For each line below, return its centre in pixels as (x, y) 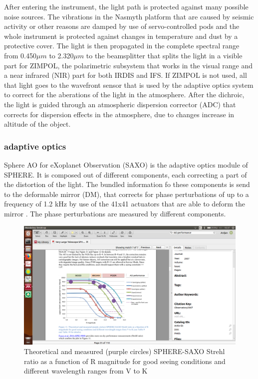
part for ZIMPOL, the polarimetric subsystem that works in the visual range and (129, 65)
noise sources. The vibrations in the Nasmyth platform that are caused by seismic (129, 16)
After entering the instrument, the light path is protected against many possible (126, 6)
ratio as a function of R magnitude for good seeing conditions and (125, 361)
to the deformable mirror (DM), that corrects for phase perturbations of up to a (127, 194)
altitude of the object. (37, 124)
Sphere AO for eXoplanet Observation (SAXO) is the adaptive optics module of (126, 164)
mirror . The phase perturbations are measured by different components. (115, 213)
